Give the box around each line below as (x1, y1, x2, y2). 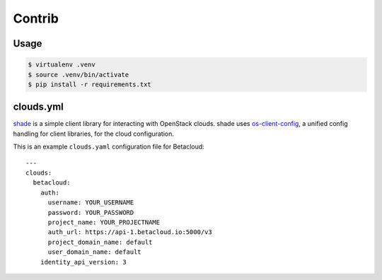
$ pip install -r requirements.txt (28, 80, 151, 88)
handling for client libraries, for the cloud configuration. (13, 129, 175, 138)
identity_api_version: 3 (40, 258, 127, 266)
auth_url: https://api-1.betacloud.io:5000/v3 (47, 228, 212, 236)
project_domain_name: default (47, 238, 153, 246)
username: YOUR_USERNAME (47, 199, 134, 206)
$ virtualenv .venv (28, 61, 95, 69)
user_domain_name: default (47, 248, 141, 256)
